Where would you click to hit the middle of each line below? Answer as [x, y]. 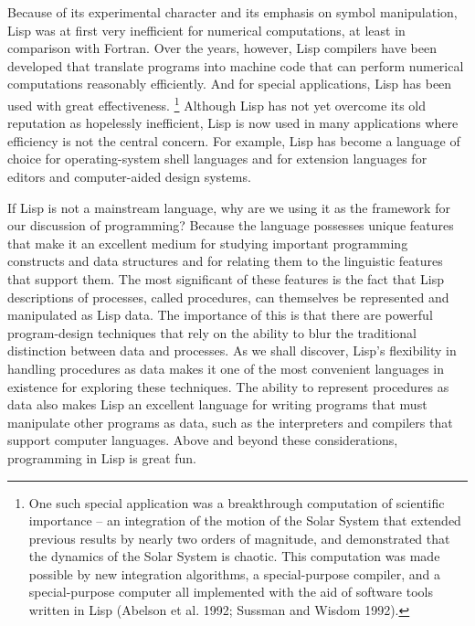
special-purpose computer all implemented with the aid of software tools [231, 592]
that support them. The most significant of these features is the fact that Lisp [226, 278]
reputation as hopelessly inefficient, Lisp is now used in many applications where [233, 123]
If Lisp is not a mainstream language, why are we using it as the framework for [229, 207]
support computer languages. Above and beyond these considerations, [203, 440]
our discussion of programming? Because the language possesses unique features [231, 225]
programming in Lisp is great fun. [102, 457]
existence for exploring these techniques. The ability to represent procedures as [228, 386]
